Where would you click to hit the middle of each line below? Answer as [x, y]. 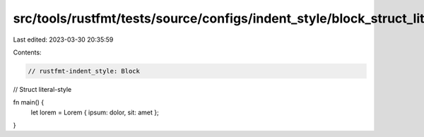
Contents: [27, 52]
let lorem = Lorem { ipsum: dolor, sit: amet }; [95, 112]
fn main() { [29, 102]
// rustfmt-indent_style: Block [84, 71]
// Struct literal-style [42, 89]
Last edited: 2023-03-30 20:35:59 [63, 40]
